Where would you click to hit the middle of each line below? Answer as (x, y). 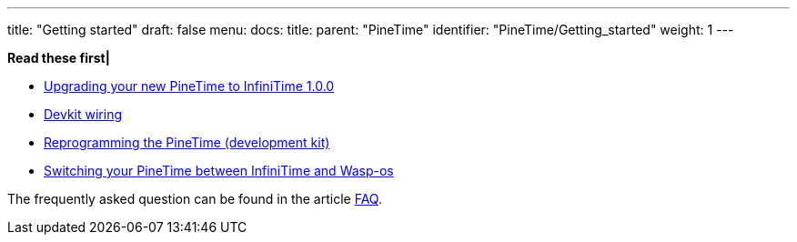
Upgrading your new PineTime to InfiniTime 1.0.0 (189, 86)
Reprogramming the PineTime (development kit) (187, 142)
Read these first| (59, 58)
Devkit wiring (83, 114)
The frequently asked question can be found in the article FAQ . (195, 199)
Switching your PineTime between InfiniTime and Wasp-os (219, 171)
